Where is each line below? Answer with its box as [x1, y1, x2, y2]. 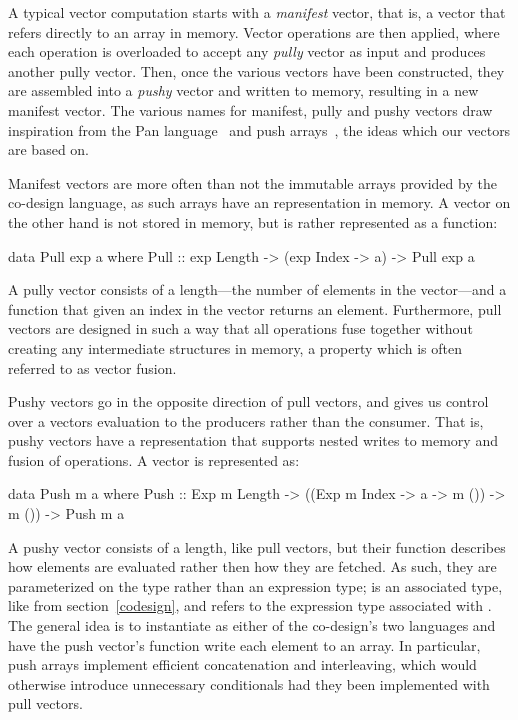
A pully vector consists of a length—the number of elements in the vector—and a [8, 279, 507, 300]
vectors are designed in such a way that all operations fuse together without [8, 318, 473, 339]
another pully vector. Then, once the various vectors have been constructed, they [8, 60, 505, 81]
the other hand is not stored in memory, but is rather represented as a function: [8, 211, 498, 232]
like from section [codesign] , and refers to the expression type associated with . [8, 595, 492, 616]
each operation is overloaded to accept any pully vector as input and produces [8, 41, 486, 62]
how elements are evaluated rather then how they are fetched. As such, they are [8, 556, 497, 577]
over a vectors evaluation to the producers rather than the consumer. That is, [8, 410, 484, 431]
